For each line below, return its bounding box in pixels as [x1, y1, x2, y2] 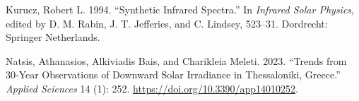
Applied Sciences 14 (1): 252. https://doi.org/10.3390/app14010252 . [6, 81, 298, 95]
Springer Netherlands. [6, 30, 100, 44]
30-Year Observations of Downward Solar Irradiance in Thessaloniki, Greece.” [6, 67, 341, 82]
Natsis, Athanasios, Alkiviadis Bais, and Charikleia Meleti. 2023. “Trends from [6, 53, 347, 68]
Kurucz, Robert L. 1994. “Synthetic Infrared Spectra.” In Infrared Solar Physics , [6, 2, 354, 16]
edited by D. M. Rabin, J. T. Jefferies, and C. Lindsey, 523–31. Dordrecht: [6, 16, 328, 30]
